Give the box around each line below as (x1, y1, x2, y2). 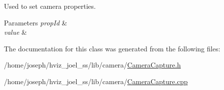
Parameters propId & (4, 17, 67, 27)
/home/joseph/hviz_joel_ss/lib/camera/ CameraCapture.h (4, 60, 181, 70)
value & (4, 27, 27, 37)
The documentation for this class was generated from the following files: (4, 43, 221, 53)
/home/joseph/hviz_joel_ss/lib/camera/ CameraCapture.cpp (4, 76, 188, 86)
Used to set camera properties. (4, 1, 96, 11)
